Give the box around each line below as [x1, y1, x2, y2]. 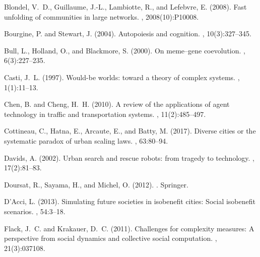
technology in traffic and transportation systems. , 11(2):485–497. [4, 108, 206, 119]
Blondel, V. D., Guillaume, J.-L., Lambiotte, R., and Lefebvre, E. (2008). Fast [4, 2, 247, 12]
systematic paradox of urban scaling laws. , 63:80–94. [4, 135, 168, 146]
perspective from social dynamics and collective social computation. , [4, 233, 217, 243]
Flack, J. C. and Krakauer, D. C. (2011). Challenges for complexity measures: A [4, 223, 254, 233]
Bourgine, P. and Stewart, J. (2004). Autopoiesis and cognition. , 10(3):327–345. [4, 28, 251, 39]
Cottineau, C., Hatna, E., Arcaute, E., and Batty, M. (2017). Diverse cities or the [4, 125, 256, 136]
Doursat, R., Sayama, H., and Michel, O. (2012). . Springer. [4, 179, 188, 189]
